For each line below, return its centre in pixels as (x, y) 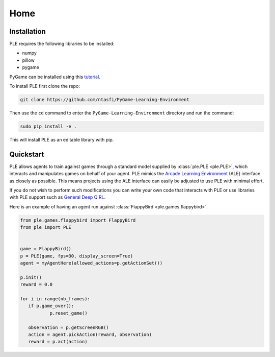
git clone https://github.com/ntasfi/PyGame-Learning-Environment (105, 100)
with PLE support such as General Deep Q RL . (58, 197)
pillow (29, 60)
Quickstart (27, 154)
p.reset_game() (68, 313)
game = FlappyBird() (46, 249)
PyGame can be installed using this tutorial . (55, 77)
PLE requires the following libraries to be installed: (62, 44)
